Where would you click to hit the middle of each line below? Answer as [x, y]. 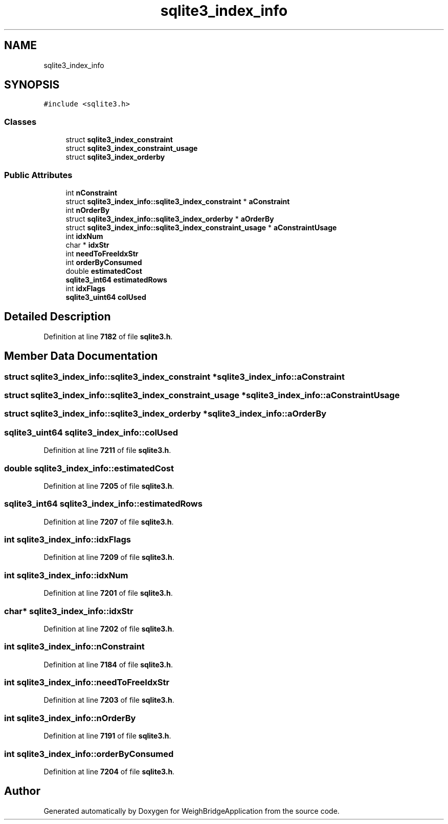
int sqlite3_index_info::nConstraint [74, 647]
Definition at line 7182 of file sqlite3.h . [108, 336]
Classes [20, 122]
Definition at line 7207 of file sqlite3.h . [109, 522]
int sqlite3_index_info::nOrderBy [70, 718]
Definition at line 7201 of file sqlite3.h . [108, 593]
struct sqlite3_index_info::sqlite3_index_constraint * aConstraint [178, 201]
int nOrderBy [88, 210]
